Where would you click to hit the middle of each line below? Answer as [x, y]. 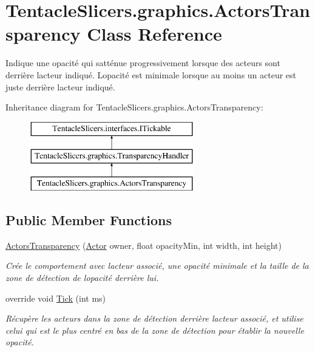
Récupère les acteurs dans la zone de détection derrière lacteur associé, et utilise [154, 318]
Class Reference [154, 34]
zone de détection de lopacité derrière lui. [82, 278]
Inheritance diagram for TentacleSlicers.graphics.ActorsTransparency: [134, 107]
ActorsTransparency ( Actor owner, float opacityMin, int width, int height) [144, 245]
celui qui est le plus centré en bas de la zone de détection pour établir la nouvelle [155, 330]
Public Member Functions [89, 220]
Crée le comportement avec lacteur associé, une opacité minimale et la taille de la [157, 266]
